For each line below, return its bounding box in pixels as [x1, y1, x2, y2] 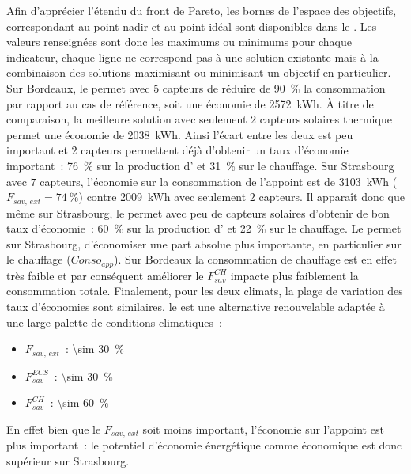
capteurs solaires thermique [259, 111, 392, 127]
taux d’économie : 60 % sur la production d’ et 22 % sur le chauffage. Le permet [6, 220, 402, 237]
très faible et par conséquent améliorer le [6, 267, 204, 283]
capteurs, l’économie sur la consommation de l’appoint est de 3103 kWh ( [40, 173, 398, 189]
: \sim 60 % [50, 394, 109, 411]
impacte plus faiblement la [230, 267, 359, 283]
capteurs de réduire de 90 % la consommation [162, 79, 386, 96]
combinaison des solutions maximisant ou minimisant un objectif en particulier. [6, 64, 391, 81]
